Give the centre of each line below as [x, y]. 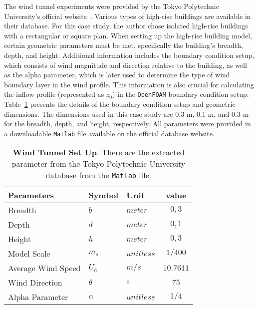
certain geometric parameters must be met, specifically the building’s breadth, [124, 45]
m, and [219, 114]
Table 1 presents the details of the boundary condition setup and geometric [120, 104]
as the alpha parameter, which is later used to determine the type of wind [117, 75]
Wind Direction [35, 283]
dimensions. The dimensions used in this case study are [89, 114]
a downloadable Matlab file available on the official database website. [109, 133]
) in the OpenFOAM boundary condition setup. [181, 94]
